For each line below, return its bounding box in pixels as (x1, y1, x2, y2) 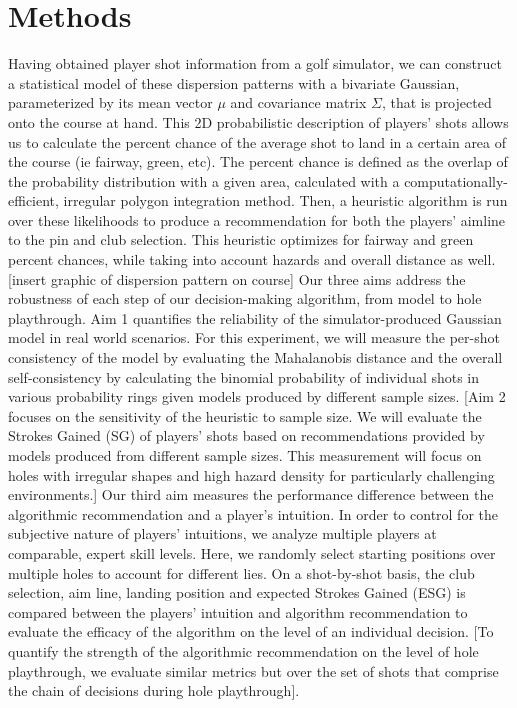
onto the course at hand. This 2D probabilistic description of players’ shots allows (8, 111, 509, 132)
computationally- (404, 170, 508, 191)
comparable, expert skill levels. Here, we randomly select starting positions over (8, 542, 496, 563)
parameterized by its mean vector (8, 92, 213, 113)
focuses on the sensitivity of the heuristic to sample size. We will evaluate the (8, 405, 482, 426)
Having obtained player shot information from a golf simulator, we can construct (8, 53, 502, 74)
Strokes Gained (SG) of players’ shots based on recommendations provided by (8, 425, 485, 446)
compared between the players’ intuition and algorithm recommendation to (8, 601, 468, 622)
